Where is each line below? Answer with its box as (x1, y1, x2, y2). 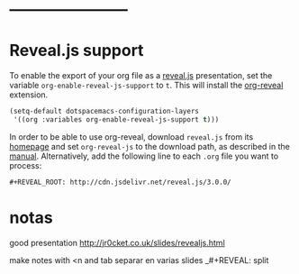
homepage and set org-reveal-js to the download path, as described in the (9, 141, 290, 151)
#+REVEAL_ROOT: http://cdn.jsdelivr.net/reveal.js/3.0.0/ (9, 178, 231, 187)
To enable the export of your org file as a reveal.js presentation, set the (9, 70, 273, 81)
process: (9, 160, 42, 170)
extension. (9, 89, 49, 100)
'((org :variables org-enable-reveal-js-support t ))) (13, 115, 220, 124)
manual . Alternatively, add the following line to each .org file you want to (9, 151, 279, 161)
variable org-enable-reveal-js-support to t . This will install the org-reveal (9, 80, 284, 91)
